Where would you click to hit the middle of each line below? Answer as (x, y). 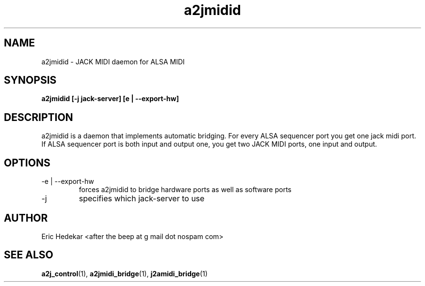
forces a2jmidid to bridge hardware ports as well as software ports (185, 190)
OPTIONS (27, 163)
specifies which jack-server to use (142, 199)
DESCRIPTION (39, 117)
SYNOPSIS (30, 80)
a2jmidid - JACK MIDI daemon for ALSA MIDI (113, 61)
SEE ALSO (29, 255)
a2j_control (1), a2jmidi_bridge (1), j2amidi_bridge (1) (124, 273)
